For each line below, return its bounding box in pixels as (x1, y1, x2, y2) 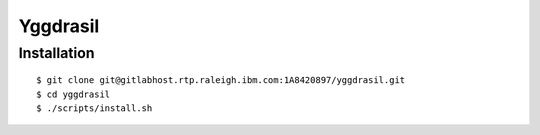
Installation (18, 44, 95, 62)
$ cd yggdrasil (36, 88, 111, 100)
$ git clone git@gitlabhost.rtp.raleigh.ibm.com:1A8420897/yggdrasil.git (36, 75, 406, 86)
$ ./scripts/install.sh (36, 102, 153, 114)
